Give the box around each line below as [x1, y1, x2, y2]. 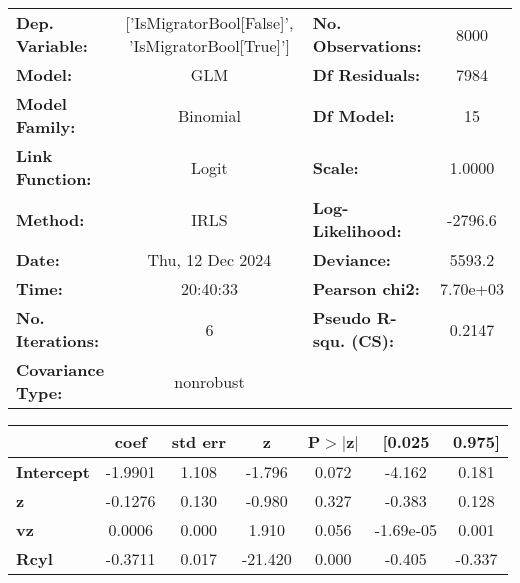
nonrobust [174, 369, 245, 393]
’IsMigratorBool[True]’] [128, 34, 290, 57]
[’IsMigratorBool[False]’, [125, 11, 294, 34]
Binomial [177, 103, 241, 127]
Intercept [16, 460, 90, 483]
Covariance [16, 358, 105, 381]
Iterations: [16, 329, 100, 352]
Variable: [16, 34, 88, 57]
